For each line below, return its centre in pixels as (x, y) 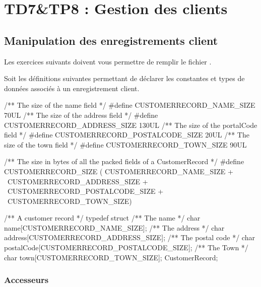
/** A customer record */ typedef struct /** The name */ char (102, 218)
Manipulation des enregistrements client (111, 40)
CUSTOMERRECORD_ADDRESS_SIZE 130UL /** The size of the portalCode (131, 125)
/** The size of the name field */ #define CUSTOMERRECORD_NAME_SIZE (130, 105)
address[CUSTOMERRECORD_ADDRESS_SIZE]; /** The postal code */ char (129, 237)
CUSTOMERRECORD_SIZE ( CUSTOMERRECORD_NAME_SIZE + (119, 171)
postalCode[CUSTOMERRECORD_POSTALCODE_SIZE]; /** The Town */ (126, 247)
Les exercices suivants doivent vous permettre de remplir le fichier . (108, 61)
